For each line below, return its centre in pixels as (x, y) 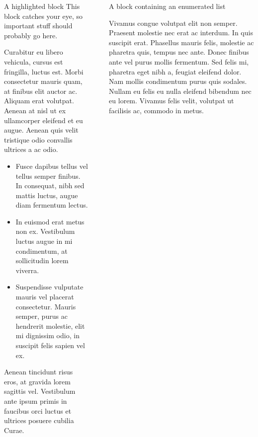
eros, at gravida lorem (37, 381)
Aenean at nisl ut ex (35, 110)
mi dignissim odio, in (47, 335)
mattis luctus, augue (47, 195)
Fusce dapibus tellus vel (52, 166)
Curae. (14, 430)
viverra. (27, 270)
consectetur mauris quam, (43, 81)
